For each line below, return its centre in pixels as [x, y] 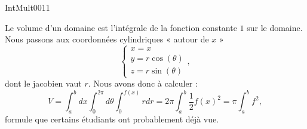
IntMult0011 [27, 7]
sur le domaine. [275, 27]
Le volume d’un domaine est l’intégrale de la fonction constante [121, 27]
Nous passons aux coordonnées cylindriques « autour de [107, 39]
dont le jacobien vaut [43, 83]
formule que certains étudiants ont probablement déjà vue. [112, 119]
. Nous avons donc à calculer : [143, 83]
